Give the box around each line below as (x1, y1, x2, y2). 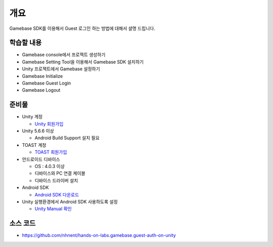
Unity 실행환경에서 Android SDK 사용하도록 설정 (22, 199, 118, 204)
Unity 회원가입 (34, 120, 64, 127)
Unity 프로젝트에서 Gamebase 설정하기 (22, 66, 101, 72)
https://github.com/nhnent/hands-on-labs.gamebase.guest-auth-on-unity (22, 232, 176, 238)
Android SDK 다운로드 (34, 191, 79, 197)
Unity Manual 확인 (34, 205, 72, 212)
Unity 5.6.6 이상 (22, 128, 54, 134)
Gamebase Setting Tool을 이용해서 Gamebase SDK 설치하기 (22, 59, 144, 65)
